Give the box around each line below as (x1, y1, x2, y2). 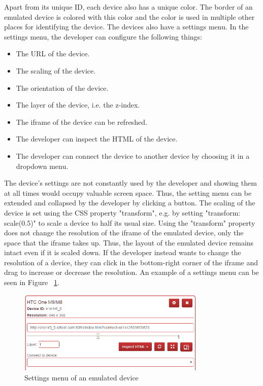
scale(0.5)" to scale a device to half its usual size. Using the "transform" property (4, 217, 255, 228)
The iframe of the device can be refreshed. (16, 116, 147, 127)
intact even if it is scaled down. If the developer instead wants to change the (4, 247, 241, 258)
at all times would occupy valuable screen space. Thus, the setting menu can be (4, 187, 252, 198)
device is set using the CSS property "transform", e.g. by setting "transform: (4, 207, 241, 218)
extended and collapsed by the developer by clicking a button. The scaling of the (4, 197, 255, 208)
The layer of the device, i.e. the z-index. (16, 99, 140, 110)
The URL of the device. (16, 48, 90, 59)
